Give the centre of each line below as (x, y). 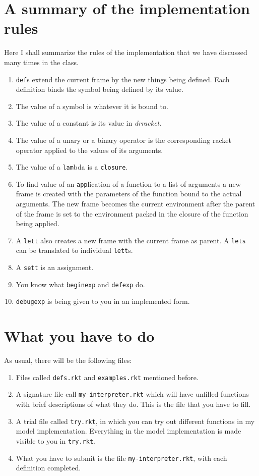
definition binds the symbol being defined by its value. (100, 89)
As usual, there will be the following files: (68, 360)
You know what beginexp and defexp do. (80, 284)
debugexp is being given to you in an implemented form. (103, 301)
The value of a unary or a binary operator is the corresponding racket (123, 140)
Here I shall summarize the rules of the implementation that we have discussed (126, 52)
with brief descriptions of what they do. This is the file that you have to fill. (133, 404)
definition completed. (48, 468)
